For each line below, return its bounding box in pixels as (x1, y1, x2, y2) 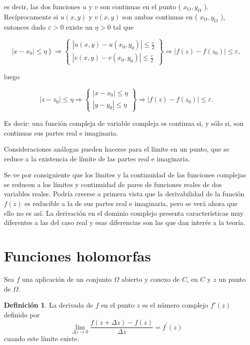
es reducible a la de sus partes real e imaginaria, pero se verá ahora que (24, 198, 238, 208)
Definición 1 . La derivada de (4, 300, 93, 310)
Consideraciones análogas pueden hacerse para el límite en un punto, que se (4, 144, 230, 154)
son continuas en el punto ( (100, 1, 181, 11)
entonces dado (4, 21, 46, 32)
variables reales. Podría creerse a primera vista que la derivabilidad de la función (4, 189, 245, 199)
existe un (66, 21, 93, 32)
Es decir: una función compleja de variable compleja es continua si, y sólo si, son (4, 118, 244, 128)
